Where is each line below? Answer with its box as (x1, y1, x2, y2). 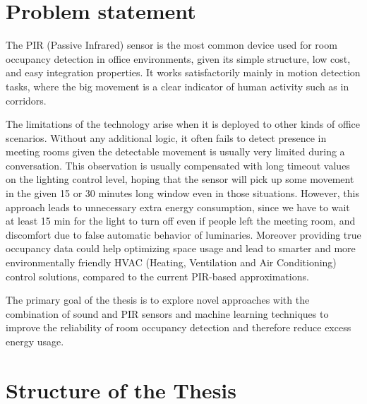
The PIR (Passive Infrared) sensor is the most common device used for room (6, 37, 337, 52)
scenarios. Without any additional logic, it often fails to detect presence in (6, 130, 327, 145)
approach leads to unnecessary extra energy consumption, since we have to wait (6, 199, 350, 214)
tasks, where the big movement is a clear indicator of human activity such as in (6, 78, 349, 93)
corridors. (6, 93, 47, 107)
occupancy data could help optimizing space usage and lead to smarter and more (6, 241, 356, 256)
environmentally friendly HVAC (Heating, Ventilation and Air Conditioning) (6, 255, 337, 270)
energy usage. (6, 334, 64, 348)
